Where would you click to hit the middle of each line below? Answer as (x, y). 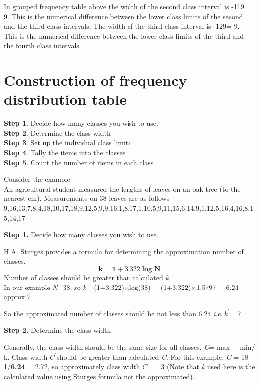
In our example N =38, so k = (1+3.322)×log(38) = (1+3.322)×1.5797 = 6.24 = (125, 287)
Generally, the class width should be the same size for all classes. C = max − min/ (129, 346)
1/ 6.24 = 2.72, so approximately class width (72, 366)
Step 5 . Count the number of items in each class (79, 162)
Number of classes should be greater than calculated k (86, 277)
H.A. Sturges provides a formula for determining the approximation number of (124, 251)
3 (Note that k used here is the (208, 366)
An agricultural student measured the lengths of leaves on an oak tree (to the (122, 188)
